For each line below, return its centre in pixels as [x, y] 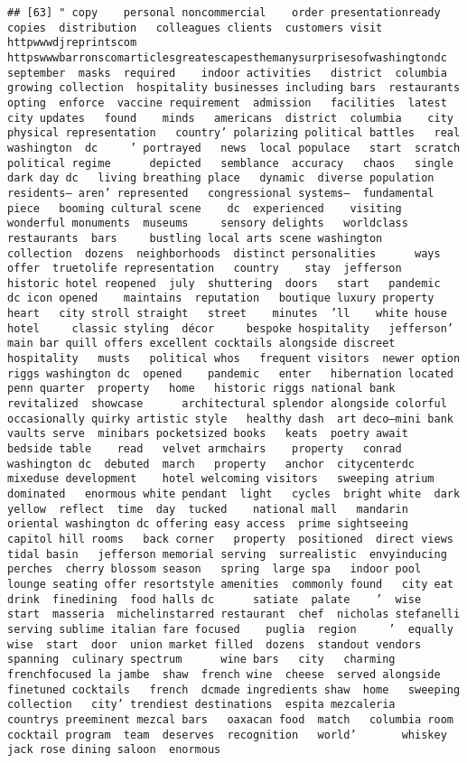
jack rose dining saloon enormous [114, 750]
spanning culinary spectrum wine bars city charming [201, 660]
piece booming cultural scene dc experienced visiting [205, 208]
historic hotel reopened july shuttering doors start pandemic [224, 283]
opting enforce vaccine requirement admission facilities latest [227, 102]
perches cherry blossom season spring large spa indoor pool [215, 569]
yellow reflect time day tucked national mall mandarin [208, 509]
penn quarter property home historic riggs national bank [201, 389]
